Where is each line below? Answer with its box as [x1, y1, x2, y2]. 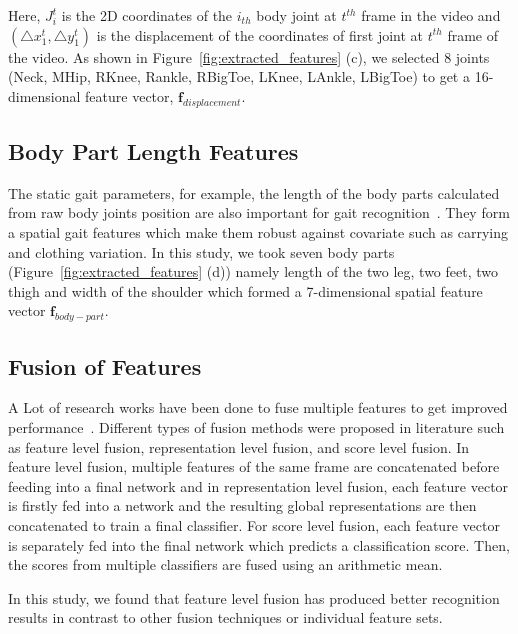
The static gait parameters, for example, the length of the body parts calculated [8, 182, 500, 203]
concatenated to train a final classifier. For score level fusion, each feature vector [8, 514, 500, 535]
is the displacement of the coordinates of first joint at [96, 24, 424, 45]
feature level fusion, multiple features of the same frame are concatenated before [8, 456, 500, 477]
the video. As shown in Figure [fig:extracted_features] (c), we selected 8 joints [8, 46, 490, 67]
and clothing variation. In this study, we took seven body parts [8, 241, 395, 262]
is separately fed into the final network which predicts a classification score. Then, [8, 534, 510, 555]
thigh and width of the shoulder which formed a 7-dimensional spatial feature [8, 280, 483, 301]
